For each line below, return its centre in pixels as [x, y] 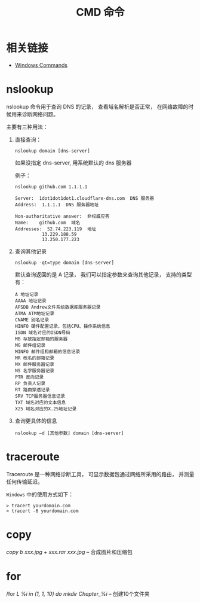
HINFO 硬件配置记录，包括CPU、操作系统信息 [62, 326]
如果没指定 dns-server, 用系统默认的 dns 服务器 [73, 163]
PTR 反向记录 [29, 377]
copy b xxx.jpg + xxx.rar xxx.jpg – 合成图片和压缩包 [69, 552]
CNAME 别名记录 [32, 320]
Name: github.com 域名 [47, 223]
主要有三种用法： [27, 127]
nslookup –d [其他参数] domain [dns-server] [69, 433]
